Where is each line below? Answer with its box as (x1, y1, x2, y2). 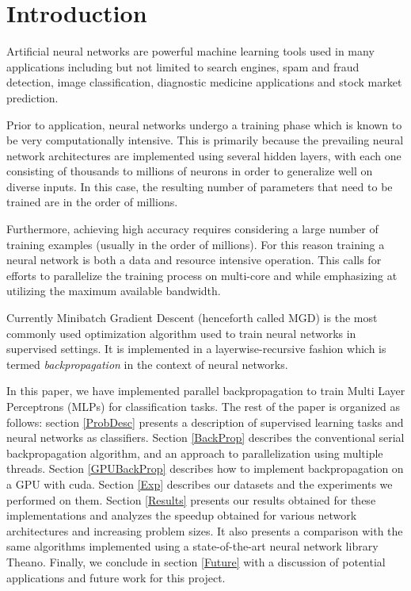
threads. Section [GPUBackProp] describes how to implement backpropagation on (6, 460, 404, 477)
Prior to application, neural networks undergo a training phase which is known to (6, 116, 402, 132)
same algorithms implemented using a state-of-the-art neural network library (6, 538, 379, 555)
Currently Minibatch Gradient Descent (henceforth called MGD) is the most (6, 309, 378, 326)
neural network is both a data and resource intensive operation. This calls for (6, 251, 382, 268)
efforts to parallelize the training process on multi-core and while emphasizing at (6, 267, 398, 283)
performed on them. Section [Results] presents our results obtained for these (6, 491, 376, 508)
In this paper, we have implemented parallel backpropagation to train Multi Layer (6, 382, 405, 399)
